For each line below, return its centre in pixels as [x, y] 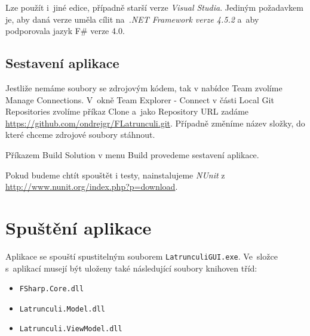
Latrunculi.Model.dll [62, 309]
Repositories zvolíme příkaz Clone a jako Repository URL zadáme [127, 111]
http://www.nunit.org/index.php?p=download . [92, 187]
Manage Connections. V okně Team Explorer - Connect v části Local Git [140, 99]
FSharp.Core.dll [52, 289]
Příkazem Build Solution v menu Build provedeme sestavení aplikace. [132, 154]
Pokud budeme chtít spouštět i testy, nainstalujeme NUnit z [115, 175]
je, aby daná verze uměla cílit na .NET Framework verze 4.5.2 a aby [132, 19]
